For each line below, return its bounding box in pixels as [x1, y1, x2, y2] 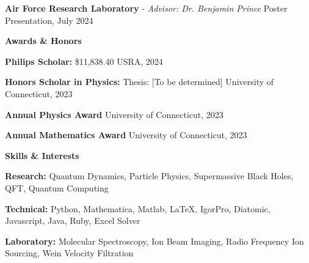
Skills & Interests [5, 149, 79, 161]
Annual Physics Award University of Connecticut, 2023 [5, 108, 224, 120]
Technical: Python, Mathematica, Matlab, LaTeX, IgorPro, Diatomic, [5, 202, 271, 215]
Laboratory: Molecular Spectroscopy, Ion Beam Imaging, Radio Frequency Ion [5, 234, 304, 247]
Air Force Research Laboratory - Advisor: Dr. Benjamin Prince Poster [5, 2, 288, 14]
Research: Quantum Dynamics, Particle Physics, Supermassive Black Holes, [5, 169, 294, 182]
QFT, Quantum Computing [5, 181, 109, 194]
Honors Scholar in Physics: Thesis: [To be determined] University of [5, 75, 274, 88]
